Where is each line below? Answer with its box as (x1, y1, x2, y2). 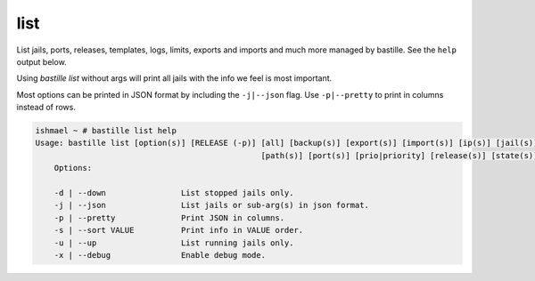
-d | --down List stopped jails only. (53, 188, 294, 198)
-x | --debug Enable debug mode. (53, 250, 267, 260)
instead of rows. (16, 102, 76, 113)
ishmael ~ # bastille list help (35, 125, 177, 136)
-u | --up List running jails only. (53, 237, 294, 248)
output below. (16, 56, 67, 67)
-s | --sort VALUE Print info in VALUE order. (53, 225, 304, 236)
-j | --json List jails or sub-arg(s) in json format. (53, 200, 370, 211)
